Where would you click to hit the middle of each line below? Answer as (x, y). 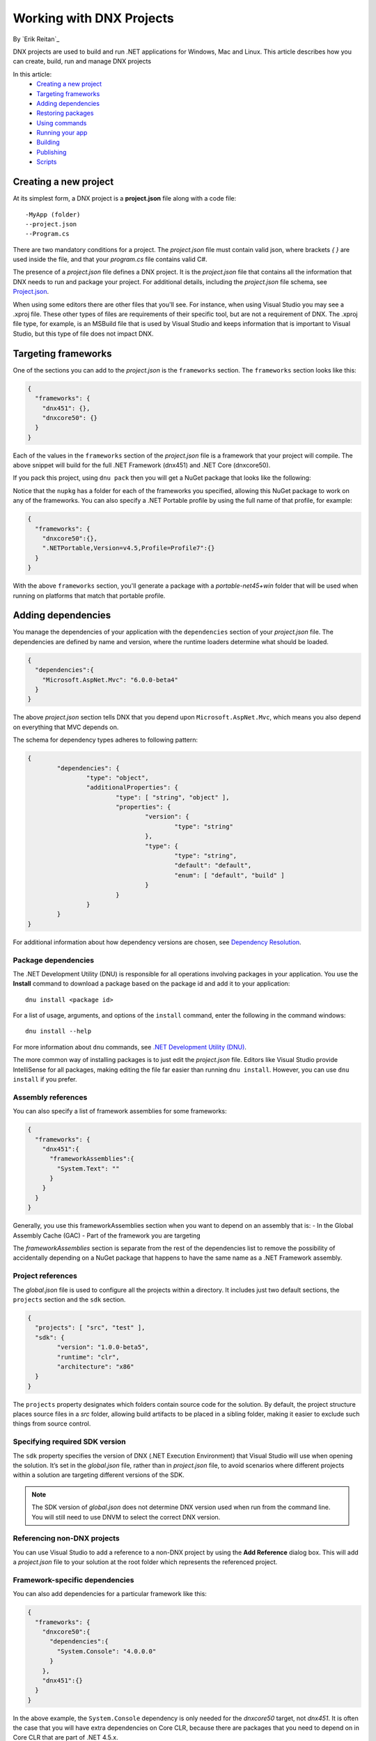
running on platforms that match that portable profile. (89, 595)
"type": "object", (117, 778)
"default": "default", (213, 866)
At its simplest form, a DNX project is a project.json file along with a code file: (125, 198)
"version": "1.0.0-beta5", (103, 1347)
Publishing (52, 152)
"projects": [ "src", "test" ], (90, 1328)
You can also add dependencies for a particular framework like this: (110, 1594)
